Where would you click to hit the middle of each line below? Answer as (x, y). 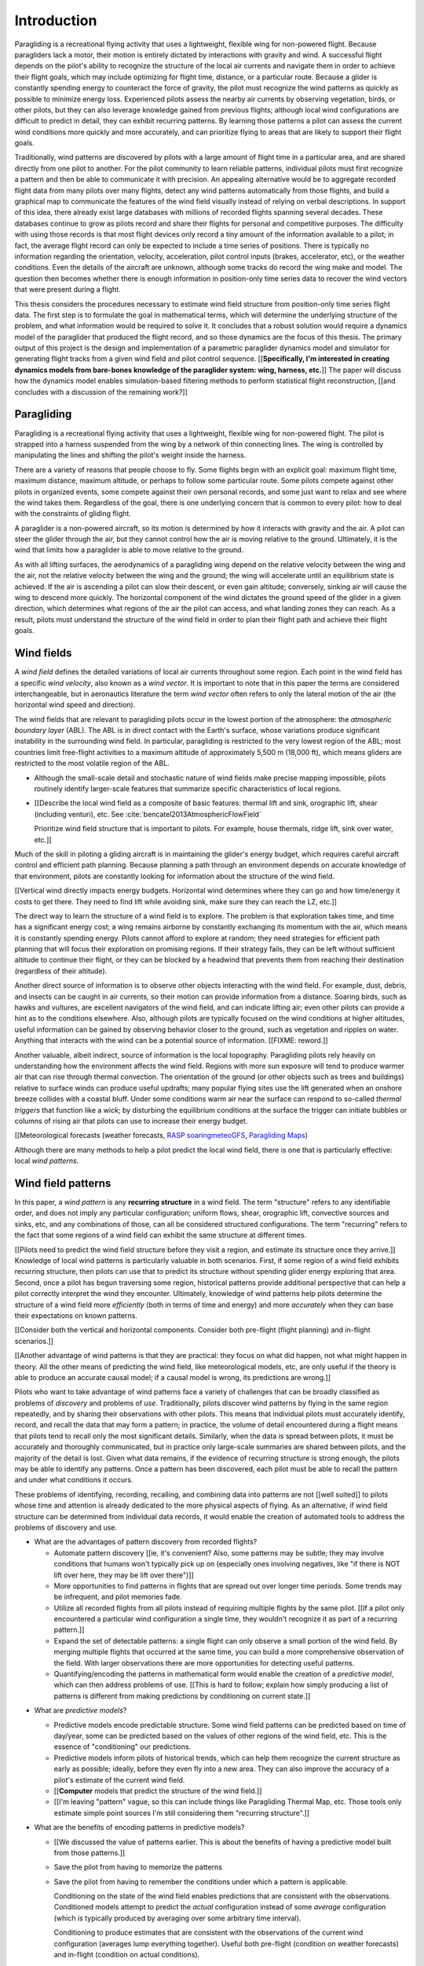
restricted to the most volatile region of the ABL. (92, 764)
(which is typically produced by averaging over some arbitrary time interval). (177, 1918)
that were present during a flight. (68, 289)
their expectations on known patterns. (76, 1315)
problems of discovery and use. (66, 1527)
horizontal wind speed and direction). (75, 705)
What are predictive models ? (80, 1710)
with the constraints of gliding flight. (73, 514)
